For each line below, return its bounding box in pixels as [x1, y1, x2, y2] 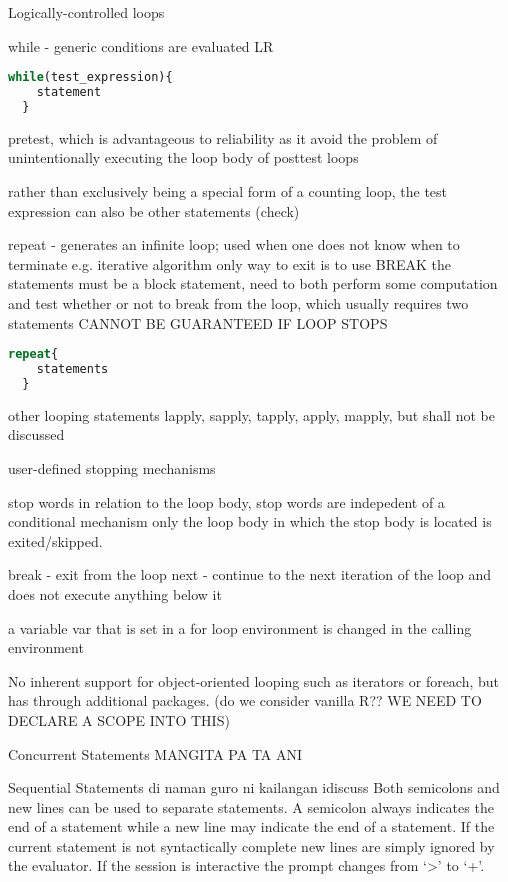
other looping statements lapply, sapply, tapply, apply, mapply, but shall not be [8, 404, 495, 425]
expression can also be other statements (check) [8, 200, 300, 221]
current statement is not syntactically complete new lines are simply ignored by [8, 835, 495, 856]
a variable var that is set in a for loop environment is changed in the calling [8, 617, 472, 638]
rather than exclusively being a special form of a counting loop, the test [8, 181, 448, 201]
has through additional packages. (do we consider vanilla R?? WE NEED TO [8, 690, 482, 711]
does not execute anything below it [8, 583, 222, 604]
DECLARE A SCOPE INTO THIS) [8, 709, 230, 730]
